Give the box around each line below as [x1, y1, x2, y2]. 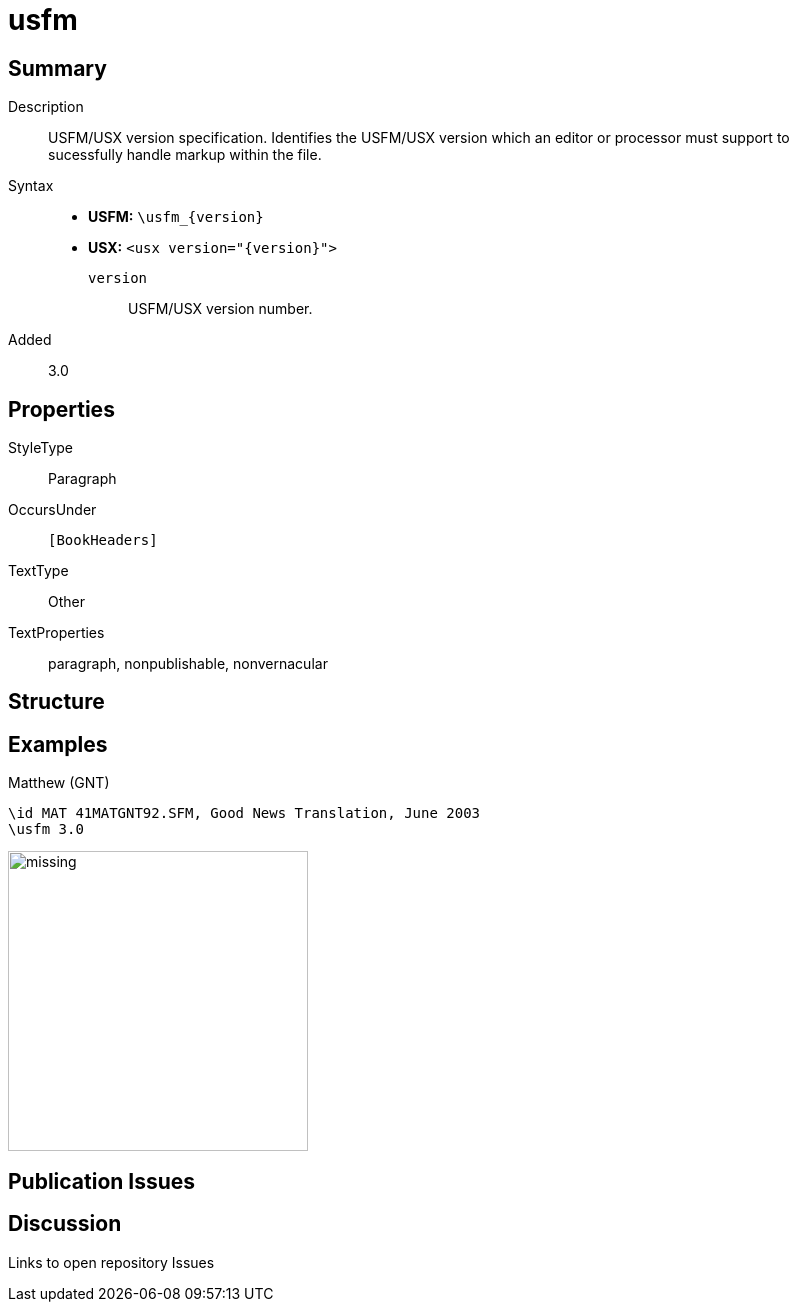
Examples [8, 731, 108, 757]
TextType [8, 562, 69, 580]
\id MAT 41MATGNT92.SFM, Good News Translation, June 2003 [8, 805, 481, 822]
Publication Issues [8, 1168, 196, 1194]
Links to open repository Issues [8, 1253, 215, 1271]
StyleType [8, 439, 73, 457]
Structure [8, 689, 105, 715]
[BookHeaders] [48, 532, 158, 549]
